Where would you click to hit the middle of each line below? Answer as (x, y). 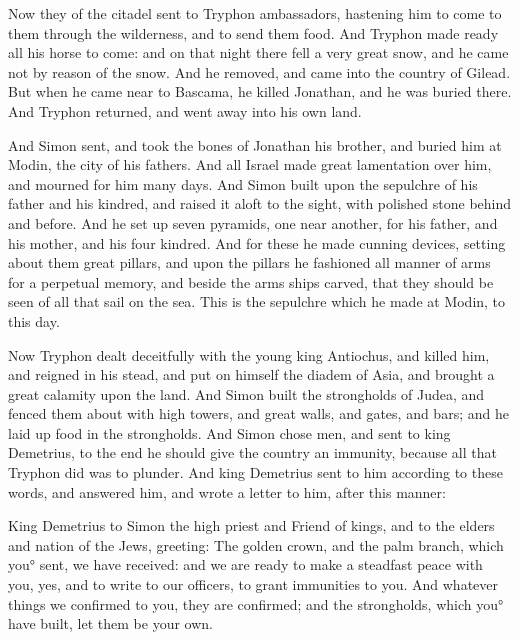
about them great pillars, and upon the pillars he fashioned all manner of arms (249, 262)
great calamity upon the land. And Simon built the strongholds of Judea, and (246, 393)
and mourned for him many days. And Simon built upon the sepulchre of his (243, 183)
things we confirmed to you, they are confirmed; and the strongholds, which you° (256, 603)
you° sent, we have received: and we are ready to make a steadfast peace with (245, 564)
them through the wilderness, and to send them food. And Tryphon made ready (253, 32)
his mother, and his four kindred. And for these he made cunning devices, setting (257, 242)
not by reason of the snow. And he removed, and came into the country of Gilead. (259, 71)
